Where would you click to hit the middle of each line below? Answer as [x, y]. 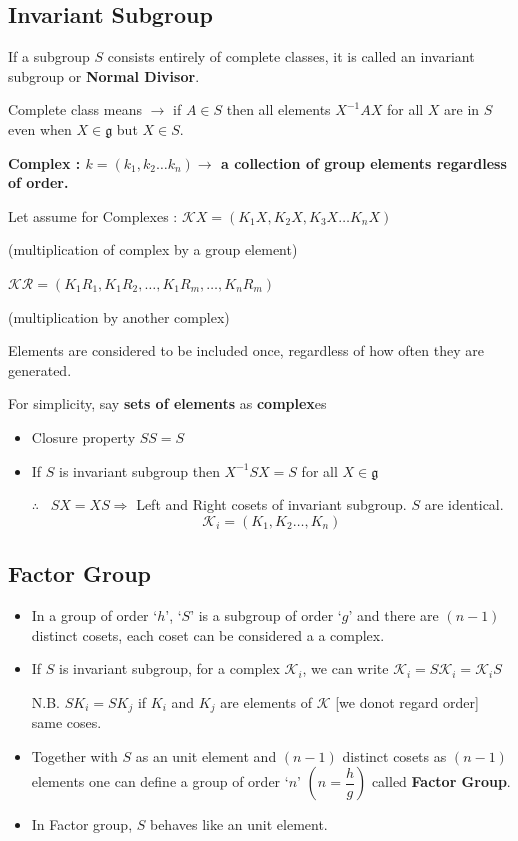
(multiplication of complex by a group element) [153, 249]
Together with [74, 755]
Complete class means [75, 109]
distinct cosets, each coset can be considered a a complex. [208, 634]
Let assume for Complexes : [93, 215]
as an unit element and [206, 755]
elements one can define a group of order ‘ [160, 781]
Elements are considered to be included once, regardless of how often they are [246, 350]
